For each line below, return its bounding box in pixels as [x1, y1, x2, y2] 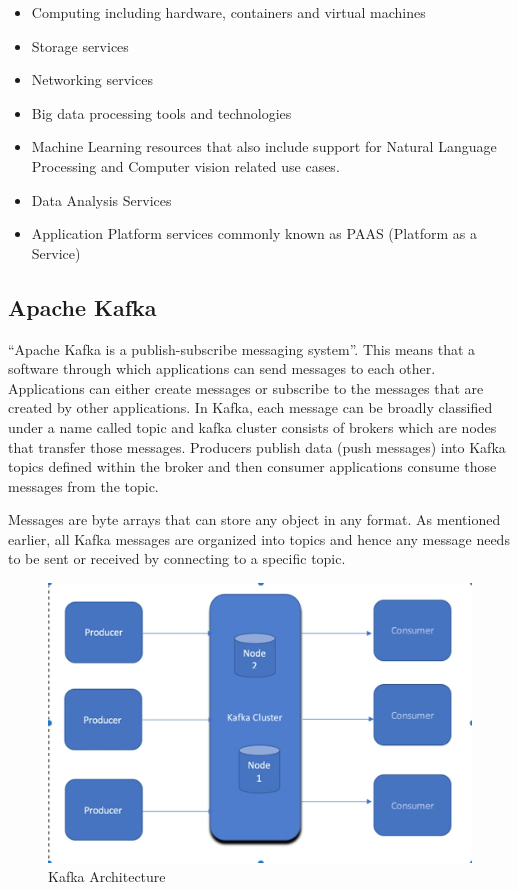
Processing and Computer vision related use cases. [31, 155, 340, 176]
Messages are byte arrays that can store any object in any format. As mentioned [8, 509, 501, 530]
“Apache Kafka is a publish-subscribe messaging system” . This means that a [8, 338, 476, 359]
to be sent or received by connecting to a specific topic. [8, 548, 346, 569]
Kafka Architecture [48, 866, 166, 887]
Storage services [31, 35, 129, 56]
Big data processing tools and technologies [31, 102, 292, 123]
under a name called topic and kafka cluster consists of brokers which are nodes [8, 416, 497, 437]
